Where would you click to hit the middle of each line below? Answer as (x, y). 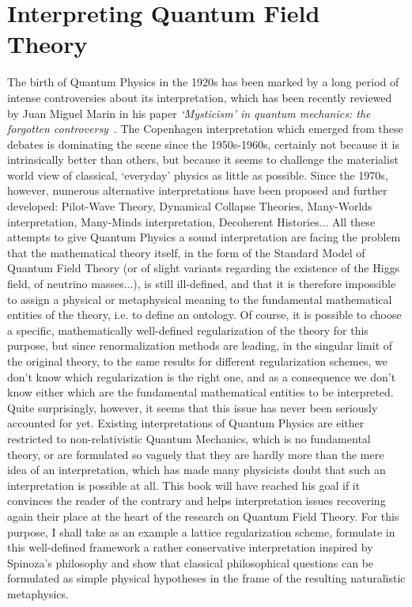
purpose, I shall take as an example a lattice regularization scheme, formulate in (201, 531)
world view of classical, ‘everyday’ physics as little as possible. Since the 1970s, (198, 175)
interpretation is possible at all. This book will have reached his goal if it (184, 485)
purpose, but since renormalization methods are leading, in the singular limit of (200, 345)
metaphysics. (38, 593)
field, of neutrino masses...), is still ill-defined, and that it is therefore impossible (202, 284)
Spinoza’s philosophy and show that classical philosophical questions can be (191, 562)
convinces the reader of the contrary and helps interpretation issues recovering (197, 501)
